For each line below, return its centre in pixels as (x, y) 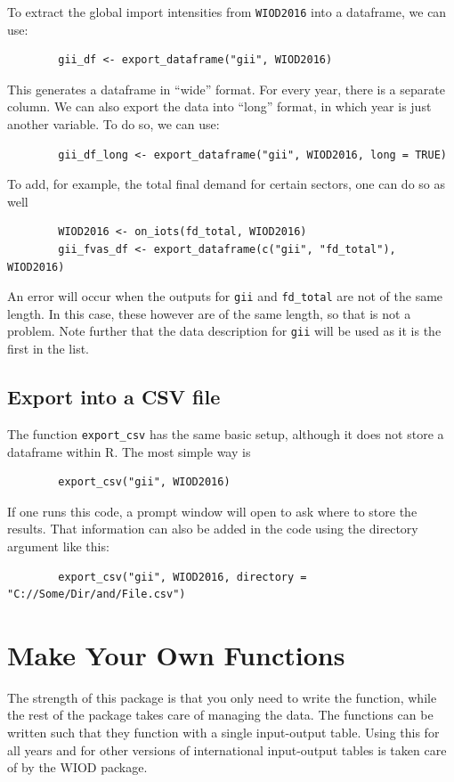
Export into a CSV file (114, 397)
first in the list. (48, 349)
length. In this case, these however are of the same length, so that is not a (209, 313)
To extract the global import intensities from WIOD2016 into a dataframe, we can (227, 12)
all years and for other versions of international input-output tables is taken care (227, 749)
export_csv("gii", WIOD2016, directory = (182, 577)
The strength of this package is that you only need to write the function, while (222, 697)
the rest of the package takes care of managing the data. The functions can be (220, 715)
